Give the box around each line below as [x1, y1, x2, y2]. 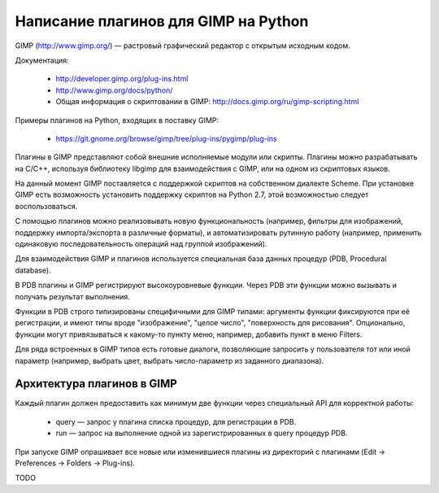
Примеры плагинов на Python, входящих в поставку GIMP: [15, 115, 219, 125]
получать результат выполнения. [15, 291, 130, 301]
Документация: [15, 55, 69, 65]
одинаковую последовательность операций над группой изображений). [15, 239, 267, 249]
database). [15, 265, 52, 275]
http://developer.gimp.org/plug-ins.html [55, 74, 189, 84]
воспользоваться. [15, 201, 78, 211]
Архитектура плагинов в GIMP [15, 377, 178, 390]
